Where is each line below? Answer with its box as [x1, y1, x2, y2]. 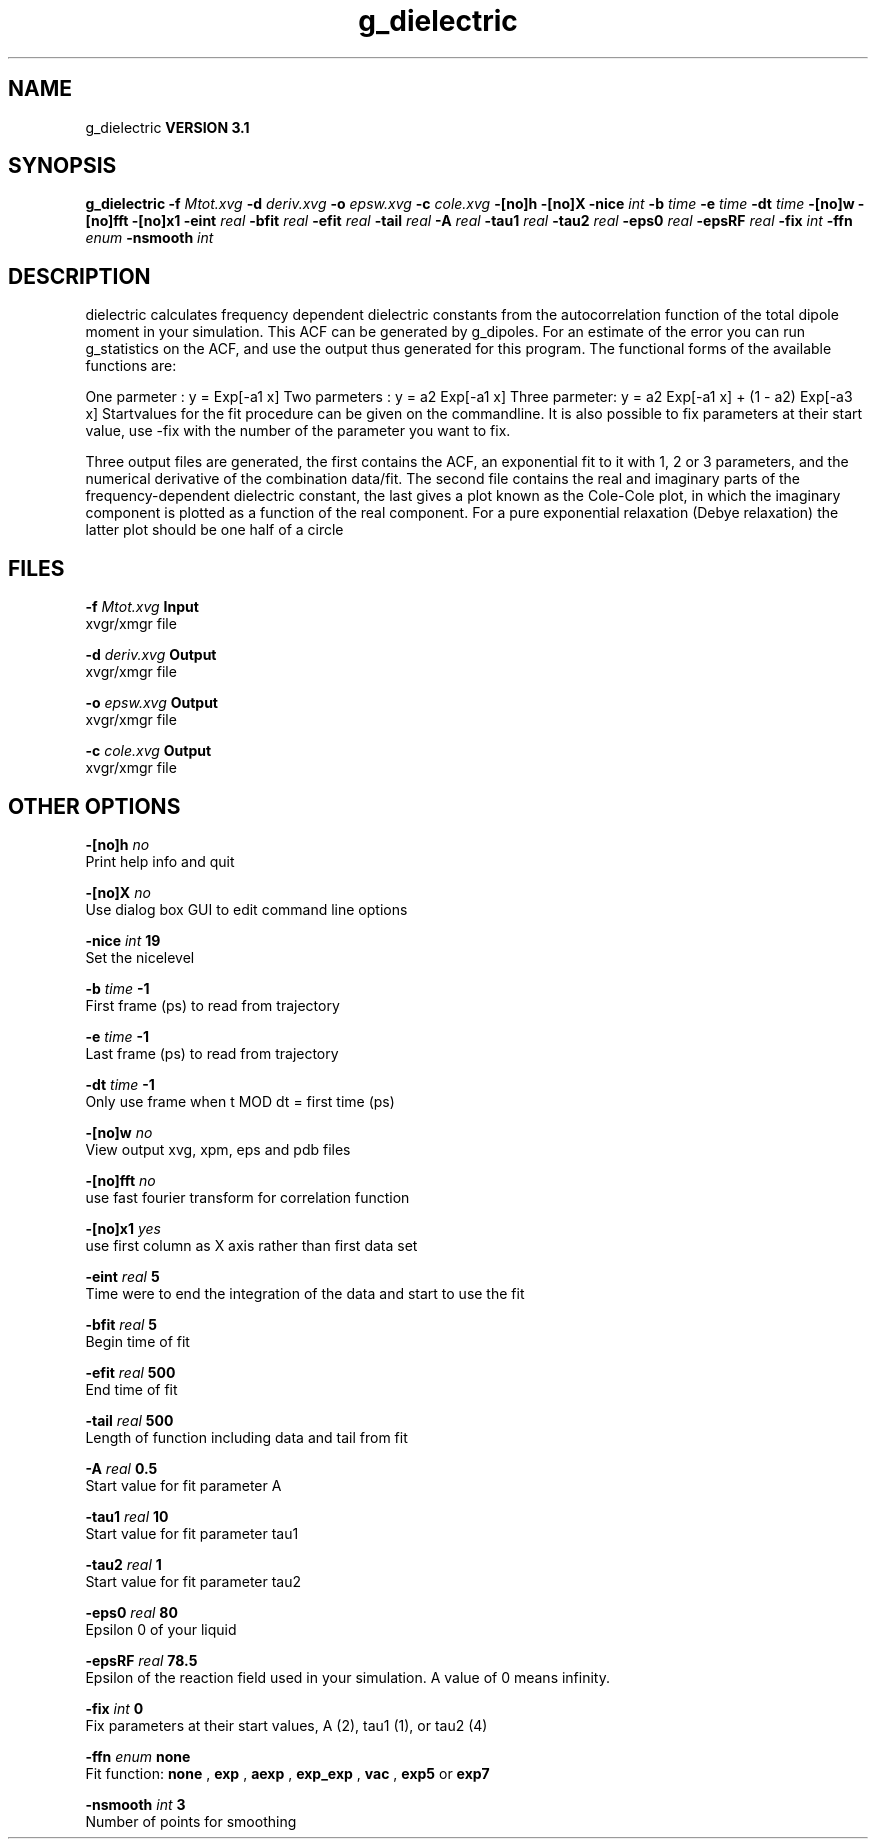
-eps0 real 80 [85, 1603, 178, 1621]
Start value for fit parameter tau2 [85, 1572, 302, 1590]
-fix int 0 [85, 1699, 144, 1717]
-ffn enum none [85, 1747, 191, 1765]
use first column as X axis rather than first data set [85, 1236, 418, 1254]
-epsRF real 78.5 [85, 1651, 198, 1669]
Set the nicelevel [85, 948, 195, 966]
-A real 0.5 [85, 1459, 158, 1477]
